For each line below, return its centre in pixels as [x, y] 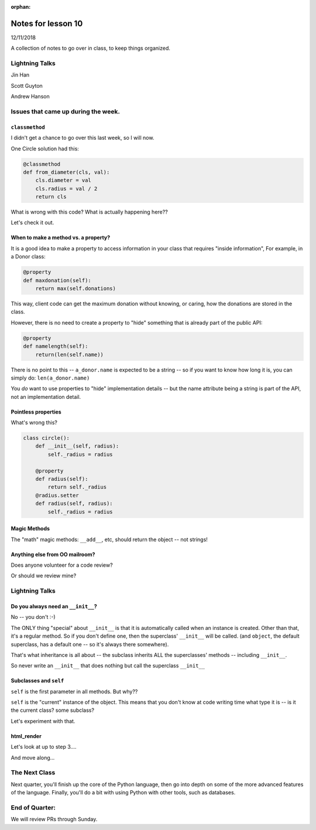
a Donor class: [28, 257]
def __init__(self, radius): [77, 446]
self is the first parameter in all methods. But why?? [74, 691]
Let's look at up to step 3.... [44, 747]
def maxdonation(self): [57, 280]
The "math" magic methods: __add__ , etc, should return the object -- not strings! [109, 539]
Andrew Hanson [30, 97]
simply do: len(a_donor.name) [50, 378]
